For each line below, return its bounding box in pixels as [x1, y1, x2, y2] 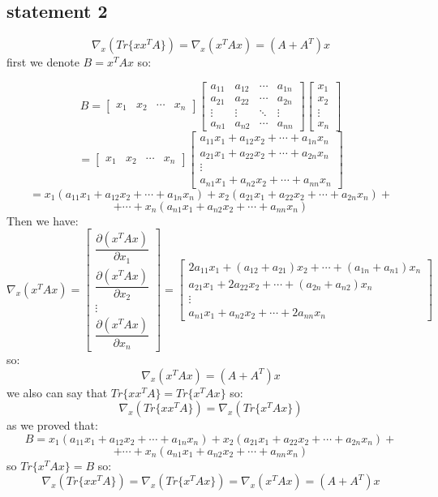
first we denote [6, 54, 79, 71]
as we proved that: [6, 417, 98, 434]
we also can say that [6, 383, 108, 401]
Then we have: [6, 212, 79, 229]
